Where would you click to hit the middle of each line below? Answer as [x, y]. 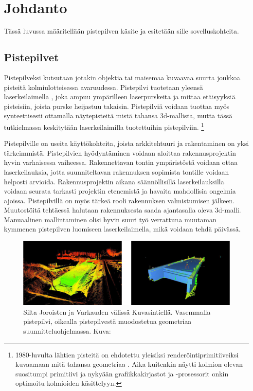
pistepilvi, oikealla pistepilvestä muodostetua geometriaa [108, 321]
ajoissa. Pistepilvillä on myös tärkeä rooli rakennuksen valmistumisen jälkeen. [119, 200]
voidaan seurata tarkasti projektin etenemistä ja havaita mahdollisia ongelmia [120, 191]
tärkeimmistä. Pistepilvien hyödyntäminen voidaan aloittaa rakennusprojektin [120, 152]
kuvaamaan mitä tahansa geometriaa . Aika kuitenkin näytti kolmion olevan [129, 364]
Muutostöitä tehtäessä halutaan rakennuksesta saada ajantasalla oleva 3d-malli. [123, 210]
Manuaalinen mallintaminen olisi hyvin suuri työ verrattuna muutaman [110, 219]
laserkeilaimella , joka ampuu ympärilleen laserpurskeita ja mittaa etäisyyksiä [120, 97]
